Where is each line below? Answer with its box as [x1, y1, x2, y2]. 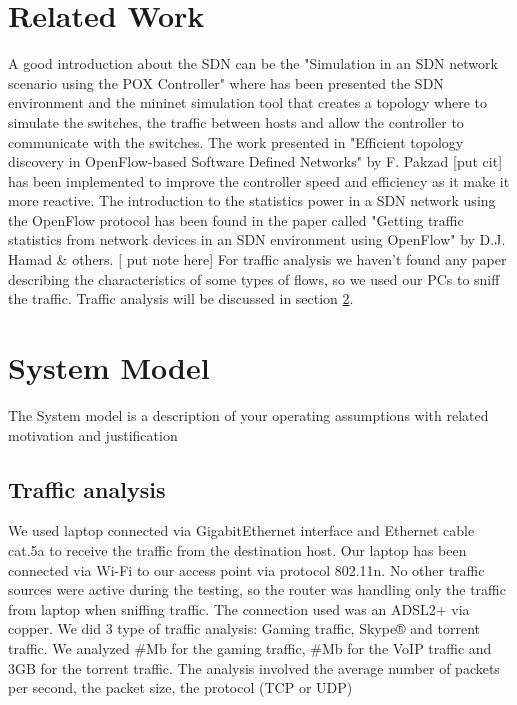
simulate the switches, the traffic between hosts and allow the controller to [8, 111, 464, 132]
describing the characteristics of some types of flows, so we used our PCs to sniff [8, 268, 500, 289]
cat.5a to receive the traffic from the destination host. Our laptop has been [8, 539, 467, 560]
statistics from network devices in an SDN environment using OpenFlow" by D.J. [8, 229, 506, 250]
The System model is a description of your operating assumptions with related [8, 404, 489, 425]
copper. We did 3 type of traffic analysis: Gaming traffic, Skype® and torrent [8, 618, 481, 639]
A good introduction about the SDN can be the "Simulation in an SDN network [8, 53, 498, 74]
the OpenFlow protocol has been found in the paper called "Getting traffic [8, 209, 464, 230]
